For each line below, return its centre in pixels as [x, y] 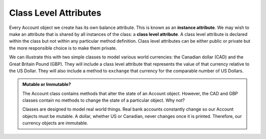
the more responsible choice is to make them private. [63, 48]
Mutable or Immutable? [47, 84]
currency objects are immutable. [55, 123]
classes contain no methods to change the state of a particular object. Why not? [103, 100]
